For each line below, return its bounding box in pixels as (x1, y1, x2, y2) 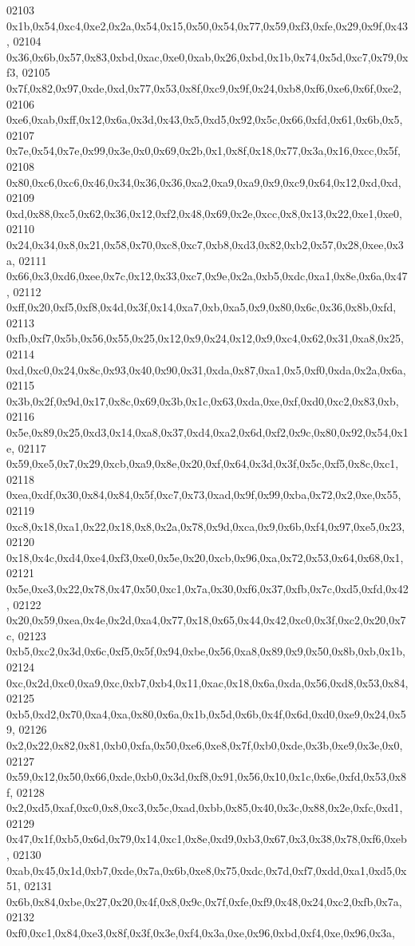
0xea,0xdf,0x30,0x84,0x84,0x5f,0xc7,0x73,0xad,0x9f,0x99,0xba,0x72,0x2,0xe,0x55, (6, 486, 401, 503)
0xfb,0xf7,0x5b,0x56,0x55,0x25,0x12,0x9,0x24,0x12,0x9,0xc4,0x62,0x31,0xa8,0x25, (6, 330, 404, 346)
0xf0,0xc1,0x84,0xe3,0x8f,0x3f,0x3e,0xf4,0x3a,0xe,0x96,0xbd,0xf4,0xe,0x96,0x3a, (6, 924, 396, 941)
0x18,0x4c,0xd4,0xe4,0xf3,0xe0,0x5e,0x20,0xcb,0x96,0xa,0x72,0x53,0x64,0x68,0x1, (6, 548, 404, 565)
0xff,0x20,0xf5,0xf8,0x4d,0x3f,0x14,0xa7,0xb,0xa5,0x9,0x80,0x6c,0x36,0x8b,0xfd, (6, 299, 397, 315)
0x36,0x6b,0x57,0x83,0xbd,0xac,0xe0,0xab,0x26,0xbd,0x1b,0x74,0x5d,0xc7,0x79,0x (6, 48, 409, 65)
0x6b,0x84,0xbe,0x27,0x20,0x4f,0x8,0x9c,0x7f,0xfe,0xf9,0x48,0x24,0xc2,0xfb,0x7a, (6, 893, 402, 909)
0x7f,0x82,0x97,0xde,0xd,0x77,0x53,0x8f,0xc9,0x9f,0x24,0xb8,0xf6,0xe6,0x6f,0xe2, (6, 79, 402, 96)
